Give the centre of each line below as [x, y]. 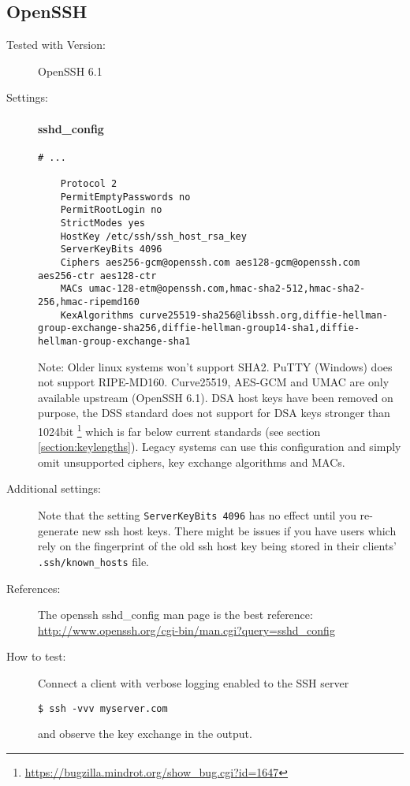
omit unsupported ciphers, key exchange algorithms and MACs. [192, 462]
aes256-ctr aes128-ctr [97, 276]
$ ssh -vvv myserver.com [103, 708]
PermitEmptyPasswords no [125, 197]
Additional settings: [54, 488]
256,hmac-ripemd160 [89, 302]
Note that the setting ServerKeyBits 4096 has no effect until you [197, 515]
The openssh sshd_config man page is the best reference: [175, 615]
